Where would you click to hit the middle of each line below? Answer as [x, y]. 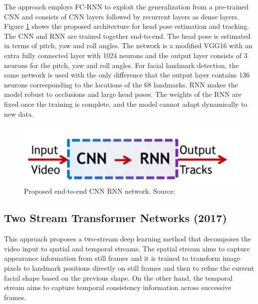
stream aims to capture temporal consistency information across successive [118, 287]
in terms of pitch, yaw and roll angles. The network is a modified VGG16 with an [128, 45]
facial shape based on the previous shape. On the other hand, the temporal [118, 277]
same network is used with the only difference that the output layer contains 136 [127, 75]
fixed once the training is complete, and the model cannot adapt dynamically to [126, 104]
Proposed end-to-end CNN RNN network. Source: [100, 191]
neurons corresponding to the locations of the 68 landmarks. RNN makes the [121, 84]
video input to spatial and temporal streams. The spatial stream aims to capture [127, 248]
